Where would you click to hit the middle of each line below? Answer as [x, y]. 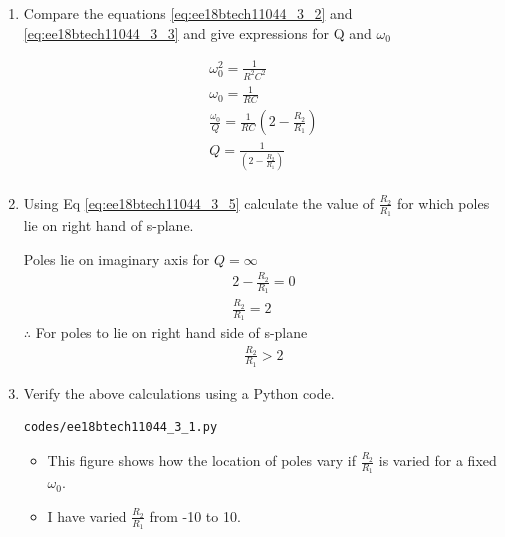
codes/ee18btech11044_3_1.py [120, 427]
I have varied [87, 515]
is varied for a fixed [437, 460]
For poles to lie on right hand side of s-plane [171, 332]
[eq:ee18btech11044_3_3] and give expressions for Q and [197, 32]
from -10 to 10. [195, 515]
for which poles [443, 202]
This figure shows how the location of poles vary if [201, 460]
